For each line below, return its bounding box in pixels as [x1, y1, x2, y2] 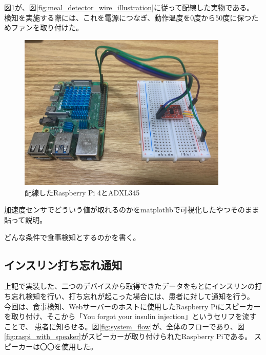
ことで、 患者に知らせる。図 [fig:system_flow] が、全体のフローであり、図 [4, 321, 244, 331]
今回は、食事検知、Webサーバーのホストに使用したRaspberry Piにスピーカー [4, 301, 261, 311]
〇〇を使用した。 [39, 341, 97, 351]
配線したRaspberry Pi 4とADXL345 [25, 187, 140, 198]
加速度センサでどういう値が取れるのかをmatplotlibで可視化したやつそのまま [4, 204, 259, 215]
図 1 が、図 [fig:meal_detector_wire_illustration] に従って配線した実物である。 [4, 2, 254, 12]
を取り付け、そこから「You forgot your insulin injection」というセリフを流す [4, 311, 257, 322]
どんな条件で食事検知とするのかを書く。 [4, 231, 140, 242]
